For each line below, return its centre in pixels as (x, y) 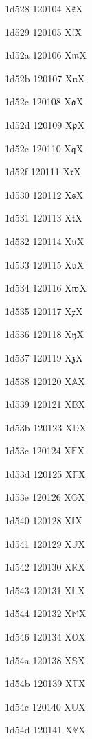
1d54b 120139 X (39, 683)
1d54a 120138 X (38, 660)
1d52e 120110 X (38, 148)
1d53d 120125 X (39, 473)
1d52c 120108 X (38, 101)
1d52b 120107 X (39, 78)
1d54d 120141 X (39, 730)
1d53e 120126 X (38, 497)
